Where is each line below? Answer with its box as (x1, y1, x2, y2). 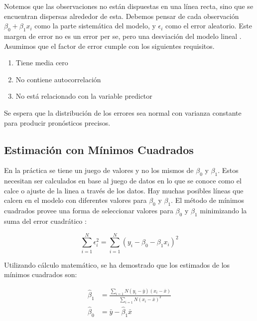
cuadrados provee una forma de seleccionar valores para (4, 205, 173, 216)
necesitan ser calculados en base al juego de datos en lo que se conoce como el (4, 175, 242, 186)
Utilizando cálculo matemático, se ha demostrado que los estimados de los (4, 259, 230, 270)
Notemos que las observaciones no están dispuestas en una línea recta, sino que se (4, 1, 254, 11)
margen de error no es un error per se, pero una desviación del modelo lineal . (4, 30, 242, 41)
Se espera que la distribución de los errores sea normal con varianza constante (4, 107, 242, 118)
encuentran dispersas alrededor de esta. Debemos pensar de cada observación (4, 10, 239, 21)
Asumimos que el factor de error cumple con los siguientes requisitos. (4, 40, 215, 51)
